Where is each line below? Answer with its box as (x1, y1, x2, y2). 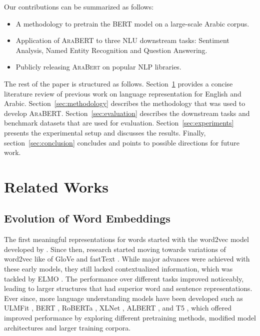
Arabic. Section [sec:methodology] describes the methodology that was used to (4, 98, 245, 108)
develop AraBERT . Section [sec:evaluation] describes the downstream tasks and (4, 107, 250, 118)
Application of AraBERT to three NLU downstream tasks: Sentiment (15, 35, 229, 45)
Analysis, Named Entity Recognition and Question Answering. (15, 44, 207, 55)
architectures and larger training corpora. (4, 322, 131, 332)
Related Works (4, 176, 109, 196)
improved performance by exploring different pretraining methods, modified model (4, 312, 256, 323)
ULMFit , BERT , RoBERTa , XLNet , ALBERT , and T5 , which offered (4, 302, 232, 313)
